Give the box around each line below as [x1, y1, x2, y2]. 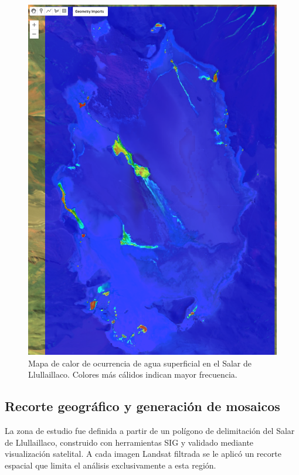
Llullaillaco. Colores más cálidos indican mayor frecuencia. [28, 368, 237, 381]
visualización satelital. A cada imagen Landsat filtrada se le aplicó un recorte [5, 447, 281, 460]
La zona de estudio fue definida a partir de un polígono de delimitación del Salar [5, 425, 295, 437]
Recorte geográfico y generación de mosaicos [5, 397, 280, 415]
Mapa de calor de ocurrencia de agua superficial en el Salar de [28, 357, 252, 369]
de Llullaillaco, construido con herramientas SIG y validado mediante [5, 436, 254, 448]
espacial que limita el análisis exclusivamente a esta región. [5, 459, 216, 471]
